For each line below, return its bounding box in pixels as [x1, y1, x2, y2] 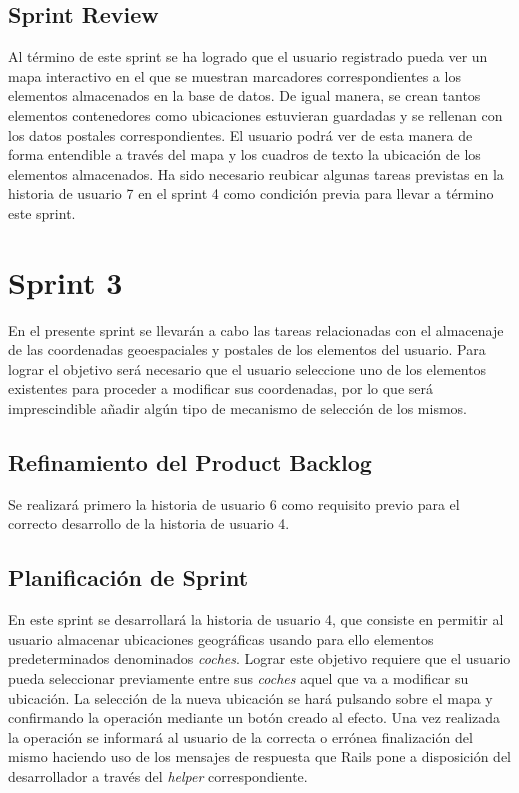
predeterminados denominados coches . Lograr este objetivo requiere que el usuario [8, 648, 511, 669]
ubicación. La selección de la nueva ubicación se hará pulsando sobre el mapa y [8, 687, 493, 708]
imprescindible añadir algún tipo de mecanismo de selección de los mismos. [8, 398, 468, 419]
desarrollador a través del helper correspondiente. [8, 765, 308, 786]
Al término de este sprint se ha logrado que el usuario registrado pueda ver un [8, 46, 488, 67]
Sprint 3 [8, 261, 123, 302]
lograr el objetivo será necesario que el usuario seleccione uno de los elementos [8, 358, 487, 379]
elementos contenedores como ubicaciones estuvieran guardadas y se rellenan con [8, 104, 503, 125]
